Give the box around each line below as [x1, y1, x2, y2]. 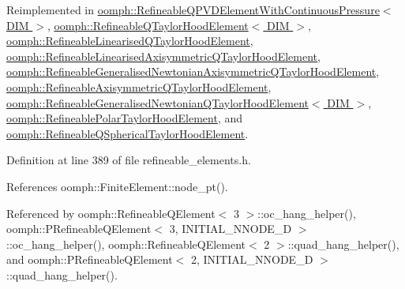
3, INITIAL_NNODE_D [169, 220, 292, 237]
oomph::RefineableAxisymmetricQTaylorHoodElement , [6, 78, 272, 95]
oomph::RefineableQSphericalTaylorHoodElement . [6, 125, 249, 141]
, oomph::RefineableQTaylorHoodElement [47, 17, 249, 33]
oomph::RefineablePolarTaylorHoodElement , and [6, 110, 242, 126]
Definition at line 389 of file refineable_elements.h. [6, 152, 251, 168]
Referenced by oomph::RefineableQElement [6, 205, 216, 221]
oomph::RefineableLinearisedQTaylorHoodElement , [6, 32, 253, 49]
